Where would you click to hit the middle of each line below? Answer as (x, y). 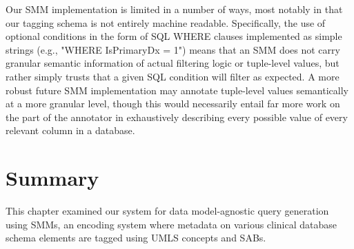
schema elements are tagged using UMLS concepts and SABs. (136, 238)
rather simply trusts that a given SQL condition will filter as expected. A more (173, 76)
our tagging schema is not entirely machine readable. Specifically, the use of (166, 22)
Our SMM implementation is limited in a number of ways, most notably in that (174, 9)
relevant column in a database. (70, 130)
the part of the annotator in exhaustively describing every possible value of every (177, 117)
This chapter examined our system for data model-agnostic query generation (167, 211)
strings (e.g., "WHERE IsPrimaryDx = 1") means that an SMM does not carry (173, 49)
